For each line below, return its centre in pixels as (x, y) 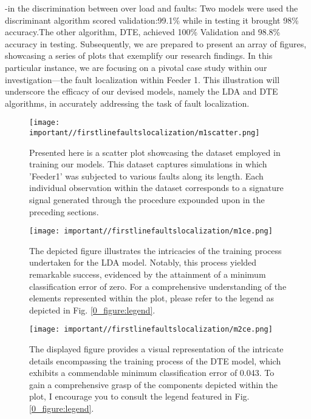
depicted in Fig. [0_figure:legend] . (92, 310)
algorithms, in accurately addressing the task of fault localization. (127, 103)
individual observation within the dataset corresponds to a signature (156, 188)
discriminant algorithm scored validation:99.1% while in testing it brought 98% (152, 20)
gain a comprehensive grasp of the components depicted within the (154, 384)
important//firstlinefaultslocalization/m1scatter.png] (145, 133)
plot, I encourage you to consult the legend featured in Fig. (139, 396)
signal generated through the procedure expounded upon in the (147, 200)
